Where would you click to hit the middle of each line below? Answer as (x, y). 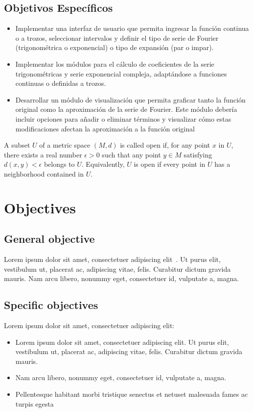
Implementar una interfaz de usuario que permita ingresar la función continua (132, 28)
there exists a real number (43, 154)
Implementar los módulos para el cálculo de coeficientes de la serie (115, 64)
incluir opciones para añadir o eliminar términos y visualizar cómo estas (123, 118)
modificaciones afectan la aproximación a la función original (105, 128)
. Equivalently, (103, 164)
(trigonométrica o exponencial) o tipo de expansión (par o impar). (115, 47)
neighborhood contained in (44, 173)
